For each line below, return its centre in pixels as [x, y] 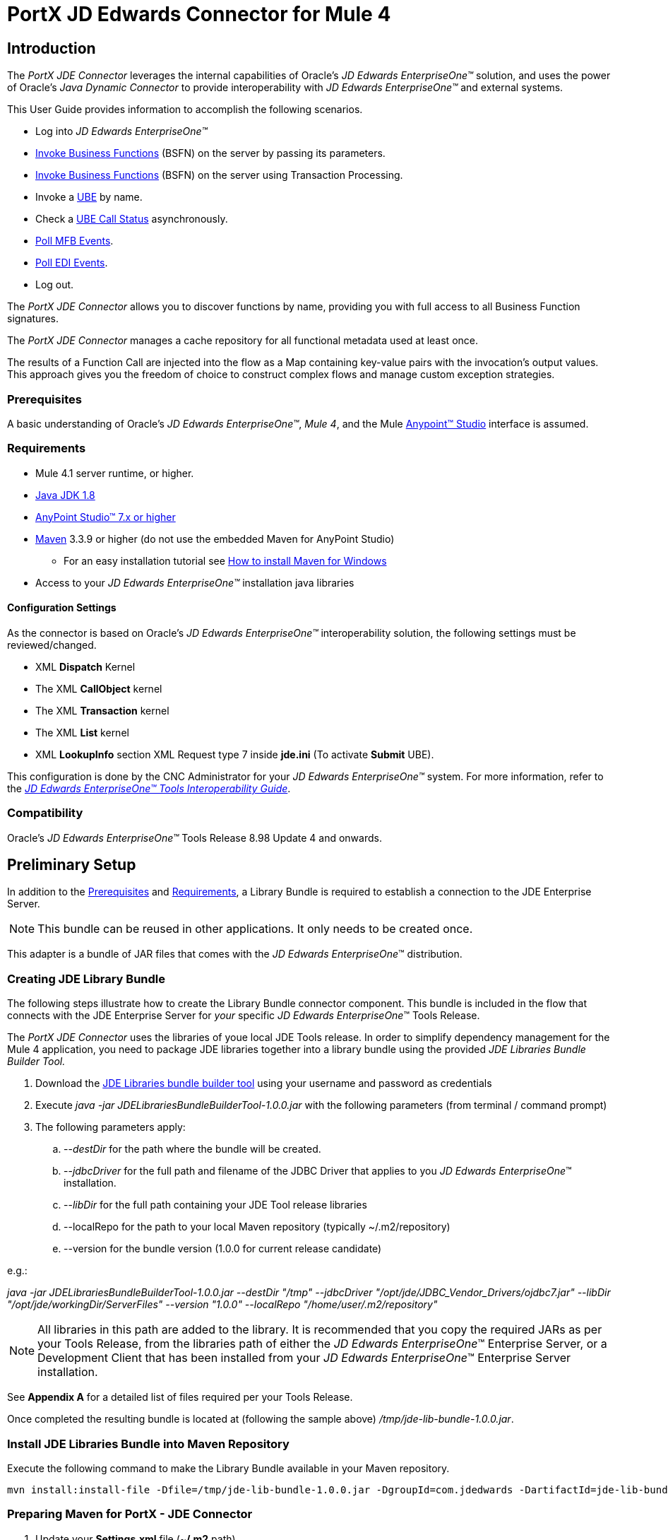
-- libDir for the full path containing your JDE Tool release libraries [215, 1205]
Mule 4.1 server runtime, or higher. [115, 473]
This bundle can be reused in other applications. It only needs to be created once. [255, 929]
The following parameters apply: [111, 1127]
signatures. [33, 319]
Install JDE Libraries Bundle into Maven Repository [148, 1444]
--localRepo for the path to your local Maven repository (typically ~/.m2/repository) [257, 1227]
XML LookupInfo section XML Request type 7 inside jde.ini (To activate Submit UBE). [235, 754]
